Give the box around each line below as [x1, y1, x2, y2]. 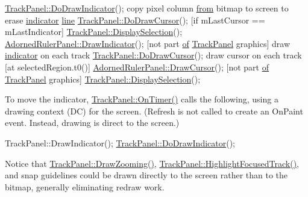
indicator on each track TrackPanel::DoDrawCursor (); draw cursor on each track [5, 49, 302, 61]
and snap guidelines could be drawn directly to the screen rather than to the [5, 169, 288, 181]
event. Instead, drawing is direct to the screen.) [5, 116, 180, 129]
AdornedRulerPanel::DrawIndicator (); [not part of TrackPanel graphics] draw [5, 37, 291, 49]
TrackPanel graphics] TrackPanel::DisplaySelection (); [5, 72, 201, 85]
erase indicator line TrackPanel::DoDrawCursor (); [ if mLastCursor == [5, 13, 265, 26]
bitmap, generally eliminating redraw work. [5, 180, 165, 193]
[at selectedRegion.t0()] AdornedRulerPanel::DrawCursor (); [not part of [5, 60, 269, 73]
